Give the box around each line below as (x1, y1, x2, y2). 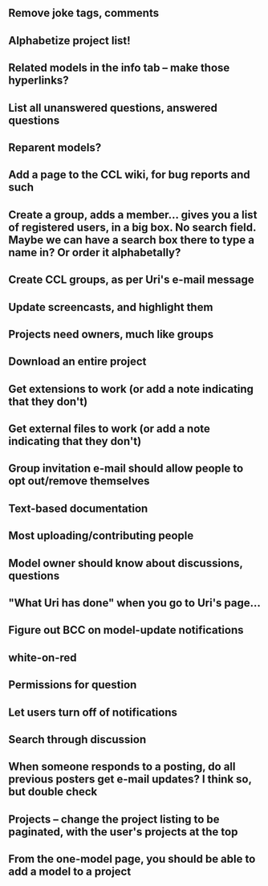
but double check (8, 785, 98, 798)
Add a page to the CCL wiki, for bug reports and (8, 168, 250, 182)
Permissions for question (8, 678, 137, 692)
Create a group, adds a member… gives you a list (8, 208, 258, 222)
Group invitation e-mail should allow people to (8, 462, 244, 476)
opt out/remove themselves (8, 474, 150, 488)
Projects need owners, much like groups (8, 327, 214, 341)
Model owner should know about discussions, (8, 556, 243, 570)
